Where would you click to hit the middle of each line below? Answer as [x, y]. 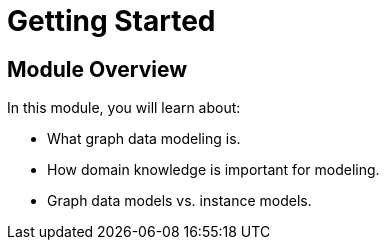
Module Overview [97, 69]
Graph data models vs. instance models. [179, 201]
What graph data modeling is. [144, 139]
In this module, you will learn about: [124, 108]
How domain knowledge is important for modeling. [213, 170]
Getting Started [111, 21]
